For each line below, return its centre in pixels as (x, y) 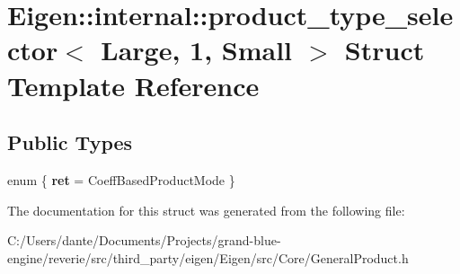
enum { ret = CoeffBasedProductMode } (121, 179)
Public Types (70, 142)
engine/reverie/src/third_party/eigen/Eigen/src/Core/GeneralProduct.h (208, 257)
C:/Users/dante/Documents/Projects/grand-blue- (144, 240)
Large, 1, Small (197, 50)
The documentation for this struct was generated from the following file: (206, 210)
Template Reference (133, 85)
